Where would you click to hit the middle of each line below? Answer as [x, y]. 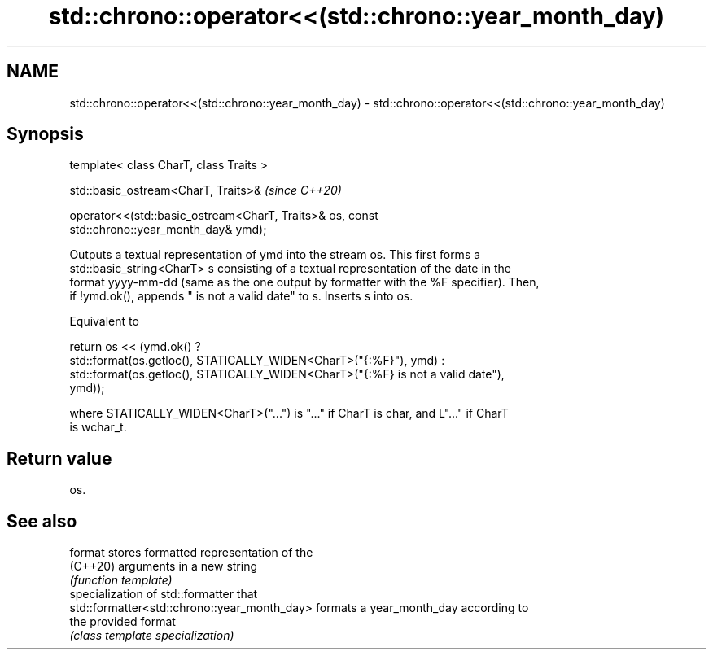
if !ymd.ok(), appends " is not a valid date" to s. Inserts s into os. [241, 296]
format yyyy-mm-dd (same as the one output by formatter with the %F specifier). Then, [304, 282]
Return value [59, 458]
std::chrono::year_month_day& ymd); [168, 230]
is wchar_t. [98, 427]
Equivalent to [104, 321]
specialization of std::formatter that [164, 594]
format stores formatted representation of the [191, 553]
